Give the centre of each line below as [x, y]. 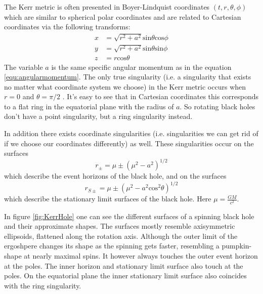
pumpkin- [237, 246]
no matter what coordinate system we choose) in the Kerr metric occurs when [125, 86]
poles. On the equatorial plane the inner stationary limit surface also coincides [125, 276]
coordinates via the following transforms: [67, 27]
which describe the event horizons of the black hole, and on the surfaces [115, 176]
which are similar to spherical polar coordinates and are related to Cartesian [123, 16]
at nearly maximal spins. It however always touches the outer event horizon [141, 255]
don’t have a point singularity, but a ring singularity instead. [98, 116]
